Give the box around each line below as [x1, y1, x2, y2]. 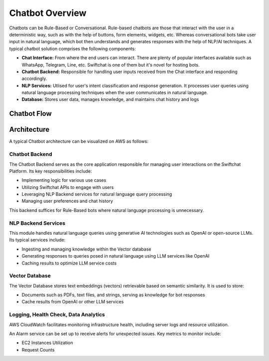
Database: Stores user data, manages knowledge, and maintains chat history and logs [21, 96, 199, 102]
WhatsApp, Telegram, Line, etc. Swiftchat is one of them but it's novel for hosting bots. [21, 62, 200, 68]
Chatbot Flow [9, 109, 52, 118]
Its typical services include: [9, 237, 66, 243]
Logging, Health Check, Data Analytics [9, 311, 105, 318]
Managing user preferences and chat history [21, 198, 113, 204]
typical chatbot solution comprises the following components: [9, 45, 136, 52]
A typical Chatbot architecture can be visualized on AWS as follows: [9, 138, 149, 144]
